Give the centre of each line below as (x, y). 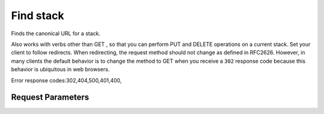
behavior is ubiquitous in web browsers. (61, 69)
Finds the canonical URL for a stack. (56, 33)
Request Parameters (50, 98)
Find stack (37, 16)
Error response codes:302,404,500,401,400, (67, 80)
